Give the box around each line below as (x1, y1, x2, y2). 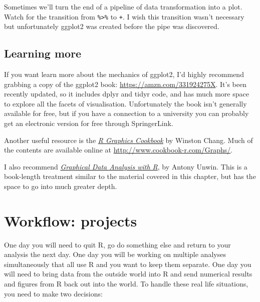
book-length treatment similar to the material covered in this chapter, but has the (4, 171, 256, 181)
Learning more (4, 45, 82, 61)
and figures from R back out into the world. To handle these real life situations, (4, 278, 248, 289)
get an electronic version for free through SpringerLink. (4, 118, 173, 128)
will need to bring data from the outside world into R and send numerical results (4, 268, 252, 279)
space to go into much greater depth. (4, 180, 117, 191)
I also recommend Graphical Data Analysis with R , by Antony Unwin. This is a (4, 161, 247, 171)
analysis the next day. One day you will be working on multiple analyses (4, 249, 226, 259)
